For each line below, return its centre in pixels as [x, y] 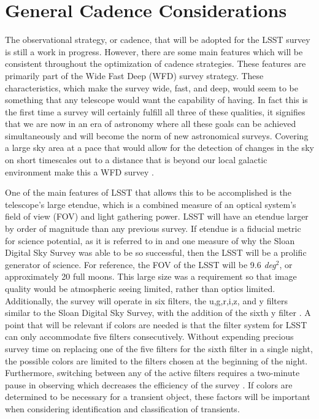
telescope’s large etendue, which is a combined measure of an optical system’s [151, 204]
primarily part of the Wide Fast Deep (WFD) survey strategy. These [134, 75]
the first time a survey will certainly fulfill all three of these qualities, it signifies [155, 111]
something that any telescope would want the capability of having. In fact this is [156, 100]
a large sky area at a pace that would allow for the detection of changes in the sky [159, 148]
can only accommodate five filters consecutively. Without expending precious [149, 336]
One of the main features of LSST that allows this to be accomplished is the [148, 192]
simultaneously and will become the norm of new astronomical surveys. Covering [157, 135]
